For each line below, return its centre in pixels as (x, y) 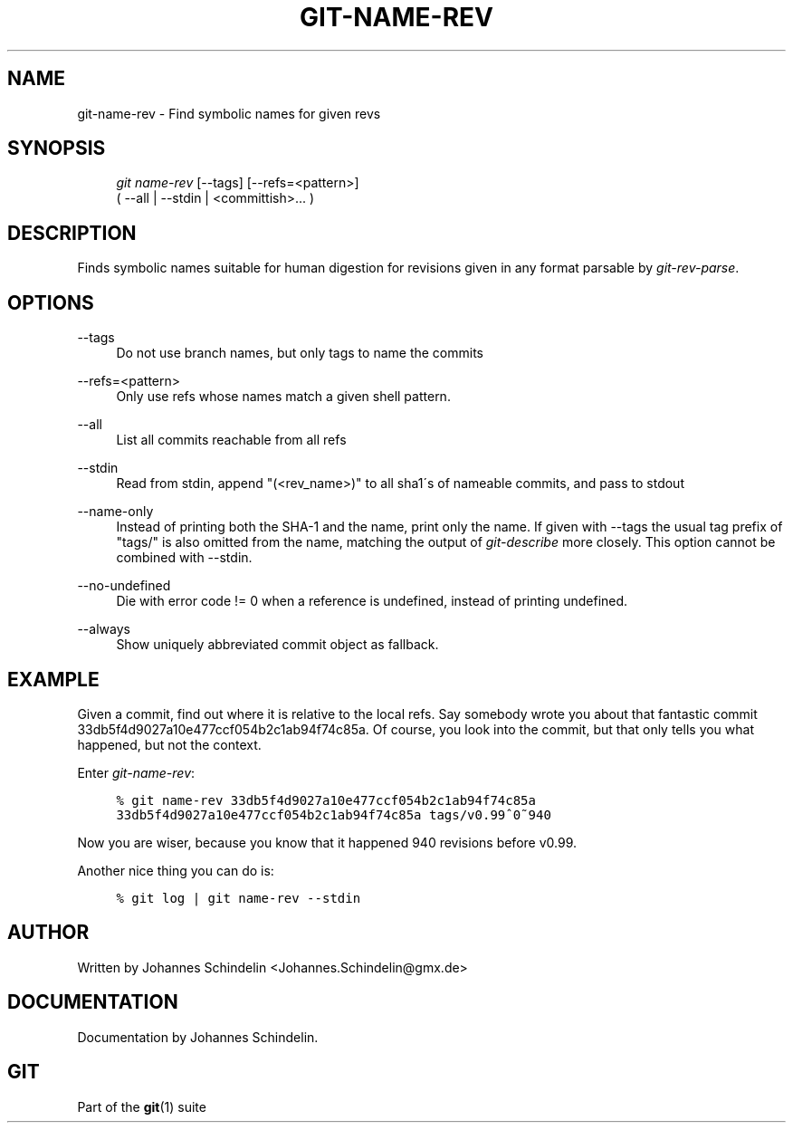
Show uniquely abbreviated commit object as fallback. (277, 645)
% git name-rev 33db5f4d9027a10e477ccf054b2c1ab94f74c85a (326, 800)
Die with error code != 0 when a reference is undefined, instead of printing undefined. (372, 601)
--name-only (115, 512)
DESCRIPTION (72, 233)
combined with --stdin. (184, 558)
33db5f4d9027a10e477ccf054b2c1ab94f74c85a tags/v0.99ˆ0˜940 (334, 814)
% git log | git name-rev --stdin (239, 898)
